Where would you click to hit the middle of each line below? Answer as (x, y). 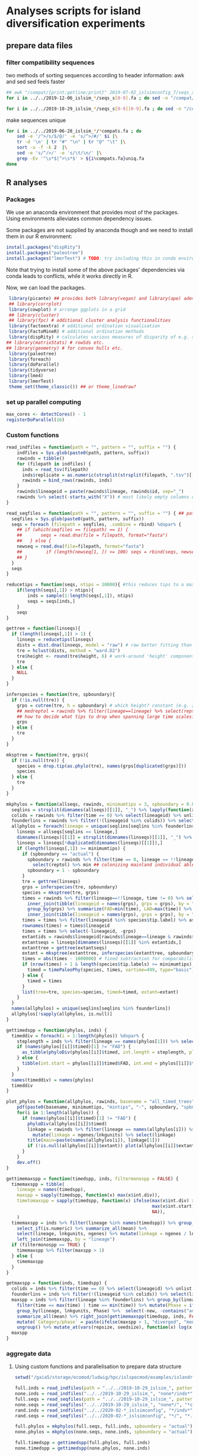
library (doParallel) (34, 365)
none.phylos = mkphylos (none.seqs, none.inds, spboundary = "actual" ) (104, 1432)
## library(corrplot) (35, 304)
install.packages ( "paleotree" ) (45, 253)
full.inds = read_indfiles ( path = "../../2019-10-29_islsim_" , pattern (105, 1388)
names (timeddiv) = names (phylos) (53, 1080)
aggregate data (29, 1353)
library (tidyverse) (33, 370)
